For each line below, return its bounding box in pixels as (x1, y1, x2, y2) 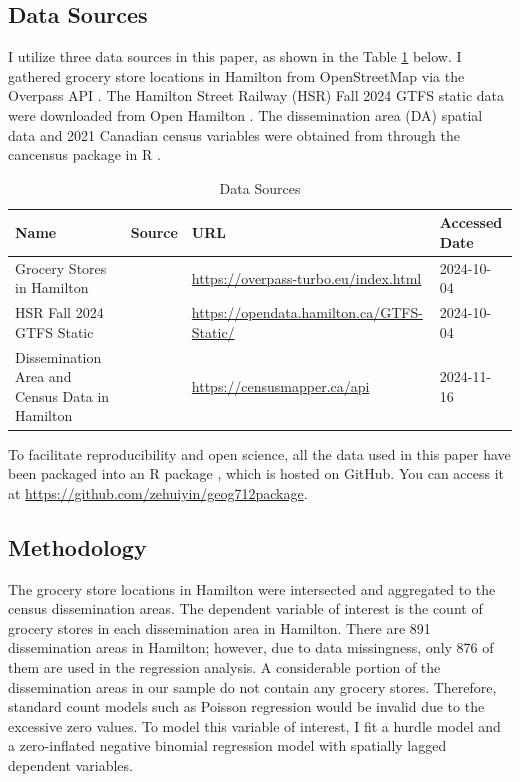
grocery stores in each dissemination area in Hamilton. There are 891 (8, 617, 431, 638)
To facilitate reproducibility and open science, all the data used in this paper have (8, 443, 511, 464)
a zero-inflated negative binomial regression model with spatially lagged (8, 735, 447, 756)
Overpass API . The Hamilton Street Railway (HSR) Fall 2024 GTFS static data (8, 85, 505, 106)
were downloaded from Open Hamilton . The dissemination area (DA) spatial (8, 104, 483, 125)
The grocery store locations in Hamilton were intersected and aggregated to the (8, 578, 496, 599)
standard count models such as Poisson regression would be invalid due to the (8, 696, 485, 717)
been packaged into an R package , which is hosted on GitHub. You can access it (8, 463, 505, 484)
